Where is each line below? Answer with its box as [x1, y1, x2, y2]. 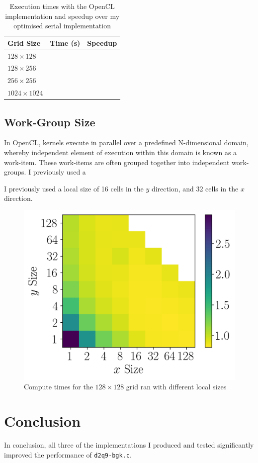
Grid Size [7, 37, 41, 48]
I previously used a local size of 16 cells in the [4, 183, 144, 193]
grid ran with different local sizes [126, 381, 227, 392]
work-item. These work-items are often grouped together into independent [4, 157, 230, 167]
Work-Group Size [4, 114, 95, 129]
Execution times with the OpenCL [9, 1, 115, 11]
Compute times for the [24, 381, 93, 392]
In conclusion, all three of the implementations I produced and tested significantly [4, 440, 254, 450]
